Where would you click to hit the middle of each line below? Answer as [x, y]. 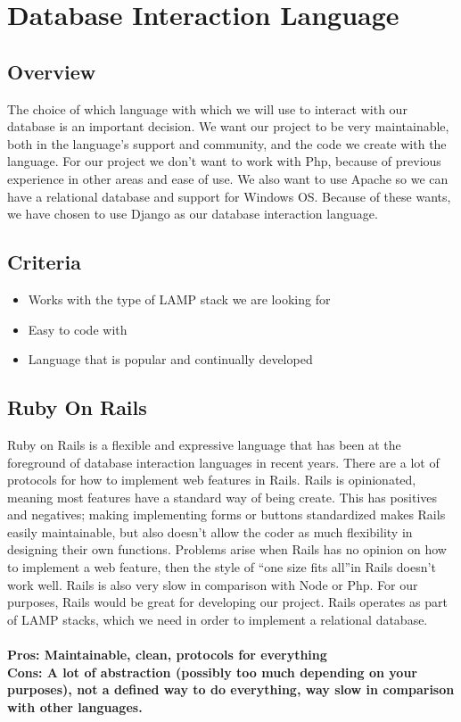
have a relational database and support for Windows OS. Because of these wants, [229, 196]
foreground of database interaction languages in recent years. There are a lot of [223, 462]
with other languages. [75, 706]
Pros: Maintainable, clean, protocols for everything [167, 655]
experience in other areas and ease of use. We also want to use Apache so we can [228, 178]
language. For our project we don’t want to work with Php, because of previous [224, 161]
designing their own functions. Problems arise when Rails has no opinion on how [227, 549]
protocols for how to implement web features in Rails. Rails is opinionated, [212, 480]
